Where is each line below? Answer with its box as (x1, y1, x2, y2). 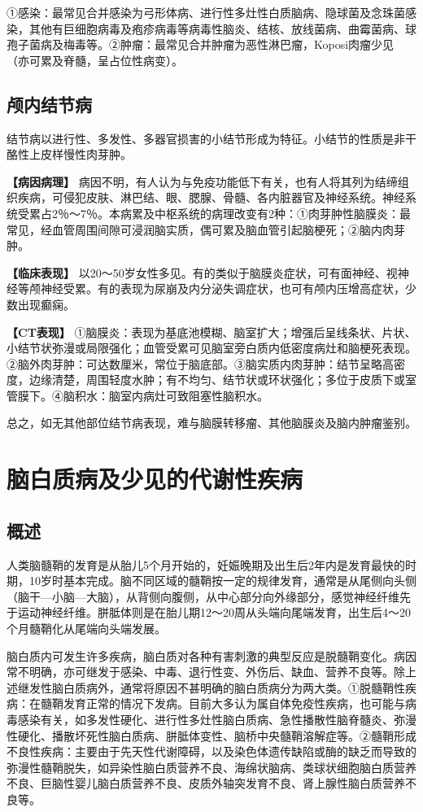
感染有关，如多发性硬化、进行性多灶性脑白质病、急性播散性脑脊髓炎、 (17, 711, 394, 727)
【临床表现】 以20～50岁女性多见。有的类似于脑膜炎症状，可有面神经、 (7, 264, 386, 281)
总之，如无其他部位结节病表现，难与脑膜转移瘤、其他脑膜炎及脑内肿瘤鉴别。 (7, 414, 416, 431)
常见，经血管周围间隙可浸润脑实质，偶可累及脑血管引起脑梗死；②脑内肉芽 (7, 220, 405, 238)
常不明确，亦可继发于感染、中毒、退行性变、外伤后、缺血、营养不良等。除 (7, 663, 405, 680)
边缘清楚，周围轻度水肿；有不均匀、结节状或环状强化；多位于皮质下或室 (28, 371, 416, 388)
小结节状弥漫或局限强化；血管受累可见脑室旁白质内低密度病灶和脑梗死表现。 (7, 339, 416, 356)
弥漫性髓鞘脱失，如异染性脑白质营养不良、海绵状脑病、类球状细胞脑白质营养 (7, 758, 416, 775)
